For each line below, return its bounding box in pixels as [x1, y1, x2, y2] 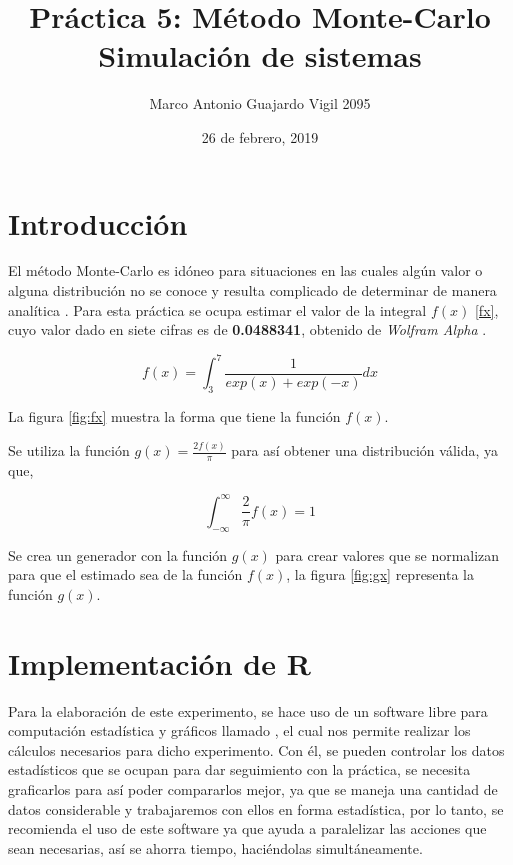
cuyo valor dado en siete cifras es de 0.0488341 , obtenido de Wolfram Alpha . [8, 319, 487, 340]
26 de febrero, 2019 [201, 126, 319, 147]
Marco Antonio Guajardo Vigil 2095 [149, 93, 371, 114]
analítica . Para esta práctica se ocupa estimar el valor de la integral [8, 299, 427, 320]
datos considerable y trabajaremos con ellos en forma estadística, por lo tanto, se [8, 798, 504, 819]
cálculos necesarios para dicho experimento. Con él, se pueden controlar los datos [8, 739, 505, 760]
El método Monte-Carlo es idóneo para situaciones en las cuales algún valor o [8, 260, 483, 281]
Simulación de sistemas [98, 35, 422, 76]
